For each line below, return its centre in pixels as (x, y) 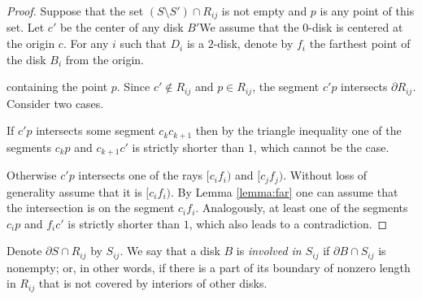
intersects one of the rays (141, 175)
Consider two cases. (55, 103)
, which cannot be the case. (321, 147)
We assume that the (249, 27)
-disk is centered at (356, 27)
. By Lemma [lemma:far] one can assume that (285, 191)
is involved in (269, 251)
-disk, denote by (253, 43)
